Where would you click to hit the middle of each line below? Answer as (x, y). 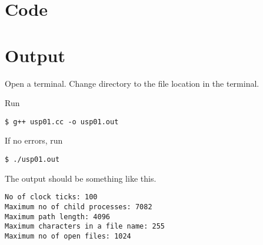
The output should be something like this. (81, 178)
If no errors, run (34, 140)
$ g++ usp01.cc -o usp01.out (62, 122)
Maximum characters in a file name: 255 (85, 227)
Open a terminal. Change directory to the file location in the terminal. (132, 83)
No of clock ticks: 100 (51, 197)
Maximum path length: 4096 (57, 217)
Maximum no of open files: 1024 (68, 236)
